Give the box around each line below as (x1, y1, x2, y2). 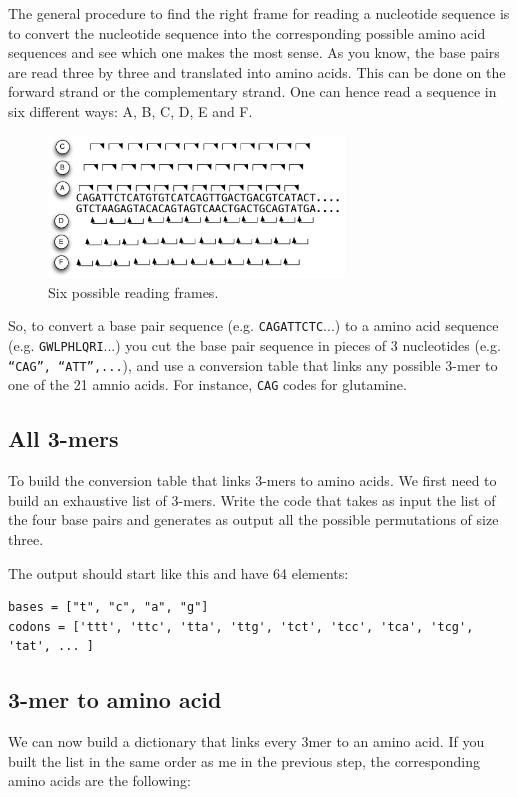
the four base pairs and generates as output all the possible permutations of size (8, 509, 499, 530)
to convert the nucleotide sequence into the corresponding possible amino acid (8, 22, 486, 43)
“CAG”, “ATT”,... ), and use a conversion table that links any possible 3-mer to (8, 354, 498, 375)
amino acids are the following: (8, 770, 191, 791)
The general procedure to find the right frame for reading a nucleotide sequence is (8, 3, 510, 23)
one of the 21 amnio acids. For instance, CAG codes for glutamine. (8, 374, 407, 395)
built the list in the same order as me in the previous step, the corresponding (8, 750, 480, 771)
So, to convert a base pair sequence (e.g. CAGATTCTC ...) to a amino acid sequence (8, 315, 499, 336)
